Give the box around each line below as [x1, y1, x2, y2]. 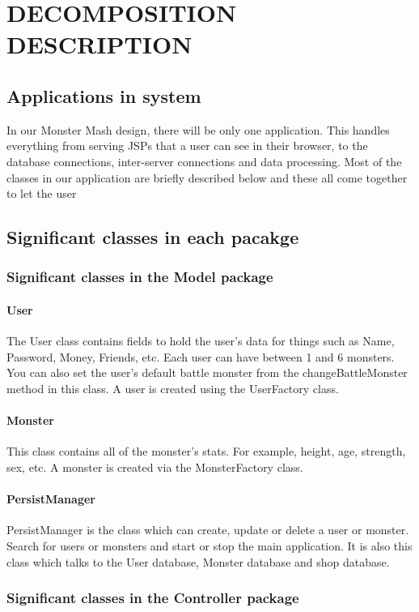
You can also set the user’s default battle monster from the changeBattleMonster [6, 364, 408, 381]
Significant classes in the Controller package [6, 588, 299, 608]
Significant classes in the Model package [6, 267, 273, 287]
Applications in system [6, 83, 201, 108]
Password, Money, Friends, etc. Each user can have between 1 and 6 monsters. [6, 348, 395, 365]
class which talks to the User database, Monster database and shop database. [6, 553, 390, 570]
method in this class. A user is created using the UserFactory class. [6, 379, 339, 396]
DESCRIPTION [6, 28, 193, 61]
